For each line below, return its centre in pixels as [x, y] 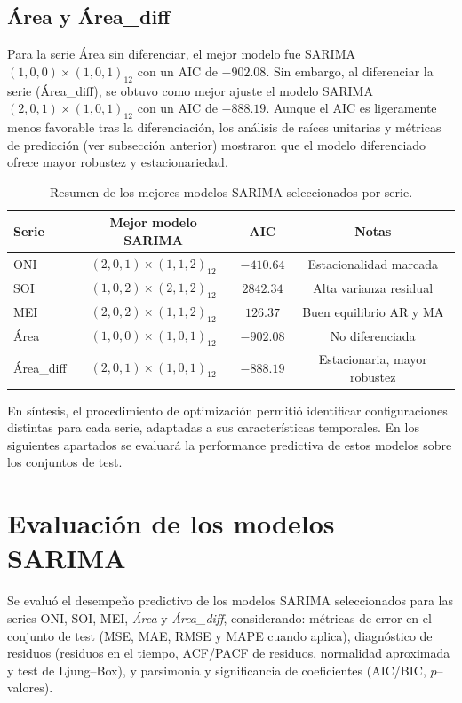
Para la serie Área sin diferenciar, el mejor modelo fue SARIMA [181, 54]
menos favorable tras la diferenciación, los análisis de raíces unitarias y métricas [224, 126]
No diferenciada [373, 336]
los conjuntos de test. [65, 462]
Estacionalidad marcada [373, 263]
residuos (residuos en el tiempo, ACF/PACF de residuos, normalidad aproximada [229, 653]
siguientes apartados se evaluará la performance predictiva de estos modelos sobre [230, 444]
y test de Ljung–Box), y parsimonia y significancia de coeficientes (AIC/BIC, [217, 670]
